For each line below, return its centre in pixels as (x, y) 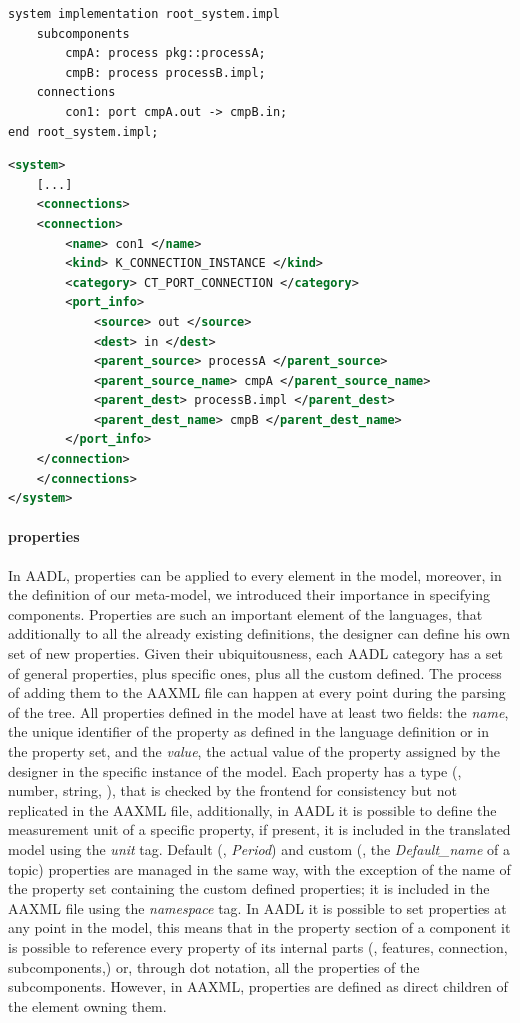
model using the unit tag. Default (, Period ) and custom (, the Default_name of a (259, 848)
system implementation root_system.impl (144, 14)
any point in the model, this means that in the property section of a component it (259, 927)
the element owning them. (87, 1005)
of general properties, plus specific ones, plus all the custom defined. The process (255, 672)
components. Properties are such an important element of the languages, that (245, 613)
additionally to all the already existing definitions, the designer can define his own (259, 633)
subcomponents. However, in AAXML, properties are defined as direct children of (258, 986)
